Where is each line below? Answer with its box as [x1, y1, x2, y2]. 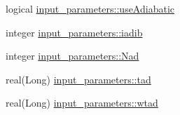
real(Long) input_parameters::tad [6, 72, 151, 86]
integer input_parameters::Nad [6, 48, 139, 63]
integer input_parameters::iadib [6, 25, 143, 39]
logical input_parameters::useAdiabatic [6, 1, 174, 15]
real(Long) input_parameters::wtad [6, 95, 158, 110]
